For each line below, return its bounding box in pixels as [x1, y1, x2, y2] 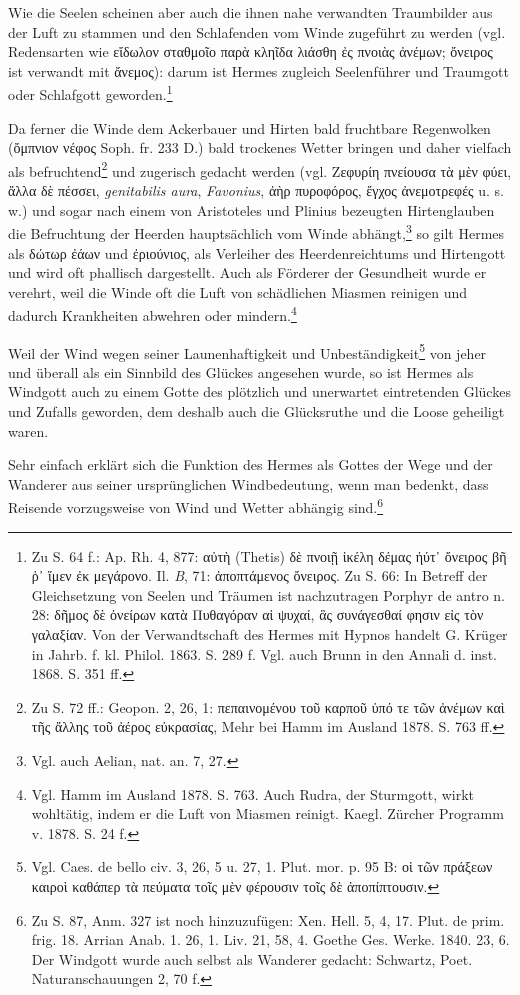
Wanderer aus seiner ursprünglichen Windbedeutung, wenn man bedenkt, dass [8, 473, 489, 494]
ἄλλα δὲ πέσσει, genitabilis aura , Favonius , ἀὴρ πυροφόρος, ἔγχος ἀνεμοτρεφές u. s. [8, 180, 504, 201]
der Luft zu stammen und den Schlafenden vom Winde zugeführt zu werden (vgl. [8, 21, 506, 42]
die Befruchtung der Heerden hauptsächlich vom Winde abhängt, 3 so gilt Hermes [8, 220, 505, 243]
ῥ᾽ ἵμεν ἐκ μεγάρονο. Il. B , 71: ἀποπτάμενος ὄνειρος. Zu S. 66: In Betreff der [31, 565, 488, 586]
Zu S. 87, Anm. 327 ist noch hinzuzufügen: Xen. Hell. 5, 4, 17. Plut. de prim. [31, 909, 505, 930]
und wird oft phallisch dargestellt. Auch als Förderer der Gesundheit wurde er [8, 262, 487, 283]
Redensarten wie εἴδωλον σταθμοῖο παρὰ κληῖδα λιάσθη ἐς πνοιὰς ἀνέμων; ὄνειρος [8, 41, 493, 62]
